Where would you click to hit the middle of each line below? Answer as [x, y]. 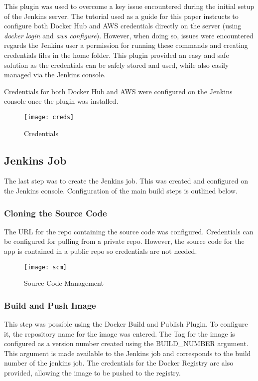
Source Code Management [64, 283]
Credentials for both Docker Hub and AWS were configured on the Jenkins [118, 91]
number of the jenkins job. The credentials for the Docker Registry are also [119, 363]
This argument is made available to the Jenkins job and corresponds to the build [128, 353]
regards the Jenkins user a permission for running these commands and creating [126, 45]
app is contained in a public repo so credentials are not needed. [101, 251]
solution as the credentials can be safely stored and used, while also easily [117, 65]
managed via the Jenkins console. [55, 75]
